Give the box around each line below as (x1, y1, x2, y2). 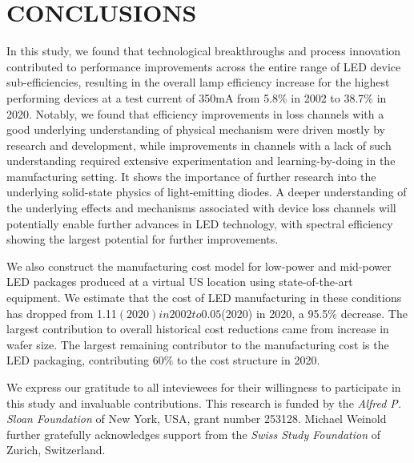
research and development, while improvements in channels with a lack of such (6, 136, 392, 153)
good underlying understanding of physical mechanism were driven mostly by (6, 121, 386, 138)
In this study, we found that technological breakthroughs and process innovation (6, 42, 401, 59)
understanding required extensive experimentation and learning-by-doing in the (6, 152, 396, 169)
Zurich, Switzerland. (6, 441, 106, 458)
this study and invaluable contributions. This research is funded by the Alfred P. (6, 394, 402, 411)
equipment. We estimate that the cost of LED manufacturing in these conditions (6, 289, 402, 306)
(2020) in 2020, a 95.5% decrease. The (221, 304, 408, 321)
